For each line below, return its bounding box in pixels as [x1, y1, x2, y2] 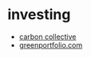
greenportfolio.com [18, 40, 83, 49]
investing [7, 6, 71, 24]
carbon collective [18, 32, 77, 41]
